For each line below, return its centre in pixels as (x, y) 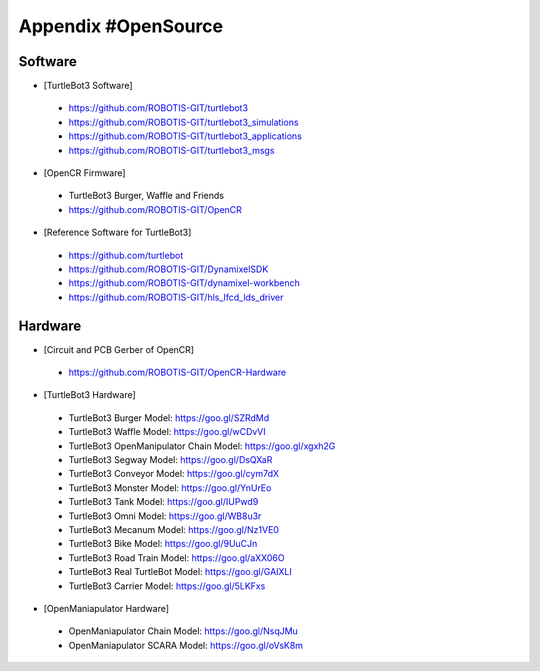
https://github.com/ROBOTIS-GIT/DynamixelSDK (168, 269)
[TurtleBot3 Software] (88, 86)
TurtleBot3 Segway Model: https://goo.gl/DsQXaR (170, 459)
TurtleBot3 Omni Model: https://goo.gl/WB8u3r (165, 516)
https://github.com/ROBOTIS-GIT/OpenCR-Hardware (177, 372)
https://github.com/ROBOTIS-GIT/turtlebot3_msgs (171, 150)
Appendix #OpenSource (121, 26)
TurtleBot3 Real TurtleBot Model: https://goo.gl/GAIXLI (180, 572)
